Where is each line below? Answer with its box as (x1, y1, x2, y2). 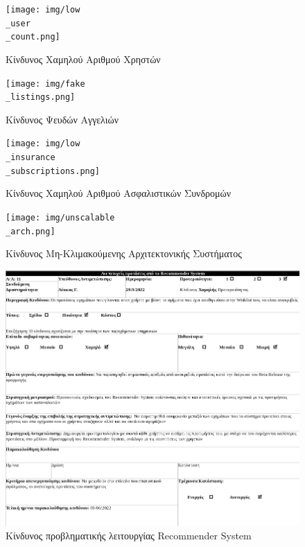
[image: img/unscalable (6, 213, 115, 223)
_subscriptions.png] (6, 166, 101, 176)
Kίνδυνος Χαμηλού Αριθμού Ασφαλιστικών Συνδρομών (6, 186, 232, 200)
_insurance (6, 153, 55, 163)
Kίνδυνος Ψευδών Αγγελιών (6, 112, 119, 126)
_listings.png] (6, 92, 76, 103)
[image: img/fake (6, 78, 85, 89)
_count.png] (6, 32, 60, 42)
